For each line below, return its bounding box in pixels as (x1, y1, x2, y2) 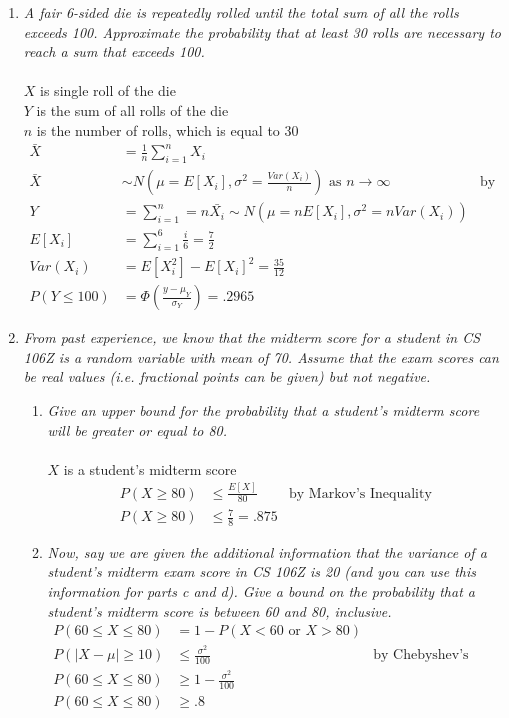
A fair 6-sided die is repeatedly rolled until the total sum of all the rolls (23, 2, 459, 22)
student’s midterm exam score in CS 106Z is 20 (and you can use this (47, 561, 476, 582)
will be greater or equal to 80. (47, 419, 228, 440)
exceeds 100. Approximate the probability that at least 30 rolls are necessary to (23, 21, 501, 42)
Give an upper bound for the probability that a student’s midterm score (47, 399, 480, 420)
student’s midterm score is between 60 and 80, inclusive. (47, 600, 392, 621)
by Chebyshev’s (373, 648, 469, 663)
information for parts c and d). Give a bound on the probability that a (47, 581, 475, 602)
